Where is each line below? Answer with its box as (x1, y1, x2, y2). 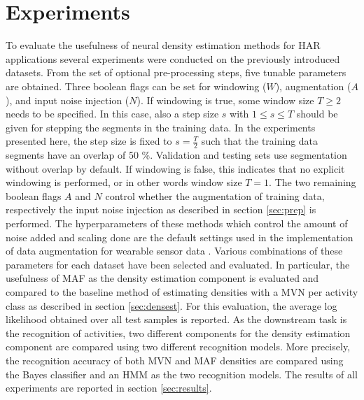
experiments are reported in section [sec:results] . (6, 380, 212, 395)
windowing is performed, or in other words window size (6, 175, 242, 190)
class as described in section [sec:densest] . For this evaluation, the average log (6, 298, 337, 313)
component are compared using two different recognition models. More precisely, (6, 339, 350, 354)
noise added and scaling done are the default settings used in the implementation (6, 229, 353, 244)
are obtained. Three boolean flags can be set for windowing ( (6, 78, 267, 93)
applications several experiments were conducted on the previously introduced (6, 51, 340, 66)
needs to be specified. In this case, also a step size (6, 106, 219, 121)
